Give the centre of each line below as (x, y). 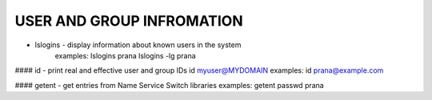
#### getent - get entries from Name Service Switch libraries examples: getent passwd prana (169, 85)
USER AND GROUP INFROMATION (129, 21)
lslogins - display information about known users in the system (138, 45)
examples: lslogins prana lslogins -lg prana (125, 55)
